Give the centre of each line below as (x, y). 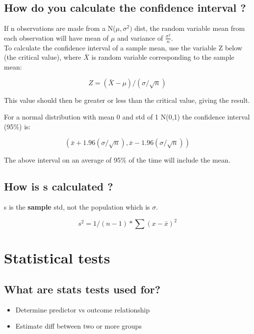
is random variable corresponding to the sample (163, 57)
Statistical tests (57, 258)
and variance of (140, 37)
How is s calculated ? (59, 186)
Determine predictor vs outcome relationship (83, 309)
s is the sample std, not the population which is (77, 206)
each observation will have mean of (56, 37)
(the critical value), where (43, 57)
